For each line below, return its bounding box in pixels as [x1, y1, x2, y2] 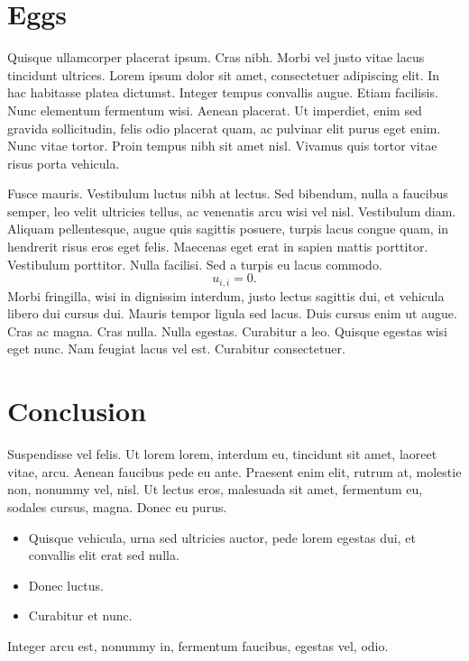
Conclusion [7, 392, 147, 429]
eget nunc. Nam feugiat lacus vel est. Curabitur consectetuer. [7, 339, 345, 358]
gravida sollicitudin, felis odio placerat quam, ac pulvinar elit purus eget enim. [7, 118, 441, 137]
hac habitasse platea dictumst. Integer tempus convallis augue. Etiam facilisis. [7, 83, 438, 102]
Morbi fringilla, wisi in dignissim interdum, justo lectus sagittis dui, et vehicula [7, 286, 445, 305]
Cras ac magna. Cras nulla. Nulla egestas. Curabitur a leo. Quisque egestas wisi [7, 321, 448, 340]
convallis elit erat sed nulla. [28, 546, 179, 565]
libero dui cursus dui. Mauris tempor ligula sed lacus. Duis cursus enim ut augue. [7, 304, 457, 323]
